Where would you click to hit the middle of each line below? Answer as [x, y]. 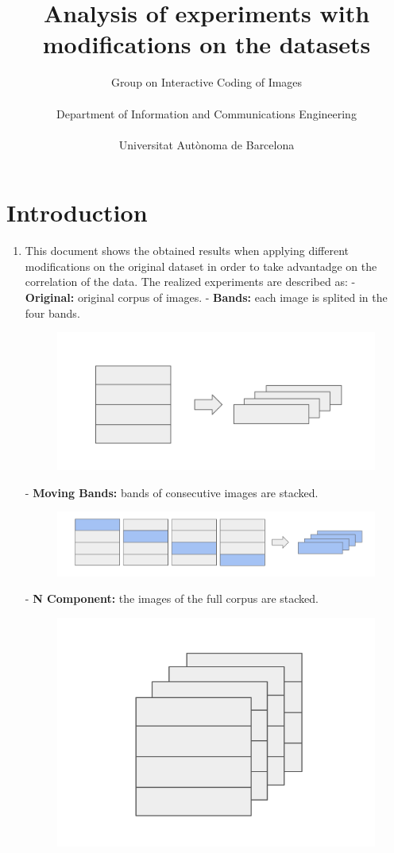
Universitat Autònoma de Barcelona [207, 144]
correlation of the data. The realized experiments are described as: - [190, 282]
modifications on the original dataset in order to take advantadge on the [201, 266]
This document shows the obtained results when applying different [187, 251]
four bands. [52, 313]
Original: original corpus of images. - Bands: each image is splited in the [206, 297]
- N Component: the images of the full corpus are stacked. [172, 598]
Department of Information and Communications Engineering [207, 113]
